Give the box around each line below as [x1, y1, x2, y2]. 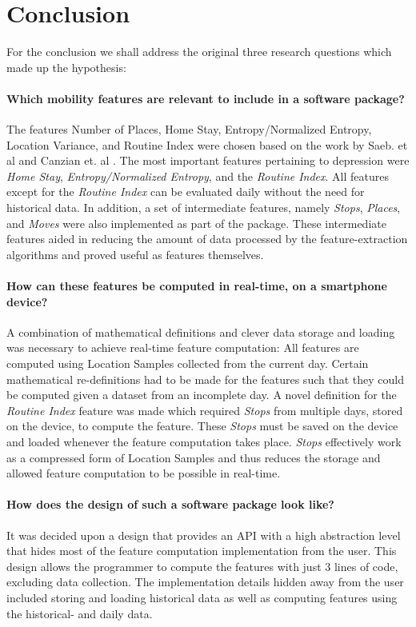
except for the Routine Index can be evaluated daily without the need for [6, 183, 365, 200]
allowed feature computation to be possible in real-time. [6, 465, 281, 481]
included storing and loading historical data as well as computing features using [6, 589, 398, 605]
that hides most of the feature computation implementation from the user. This [6, 542, 397, 559]
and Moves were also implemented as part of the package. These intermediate [6, 214, 386, 231]
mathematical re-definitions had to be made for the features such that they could [6, 370, 404, 387]
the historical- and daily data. [6, 605, 153, 621]
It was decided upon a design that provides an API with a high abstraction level [6, 526, 401, 543]
